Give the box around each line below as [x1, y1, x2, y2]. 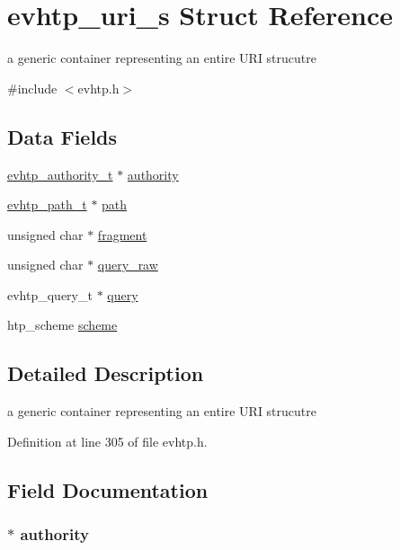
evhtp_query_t [7, 285, 93, 304]
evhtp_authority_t [7, 164, 113, 183]
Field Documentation [7, 475, 209, 503]
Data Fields [7, 122, 118, 150]
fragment [97, 225, 147, 244]
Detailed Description [7, 359, 204, 387]
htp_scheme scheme [7, 315, 118, 334]
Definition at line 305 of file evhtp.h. [7, 431, 208, 450]
